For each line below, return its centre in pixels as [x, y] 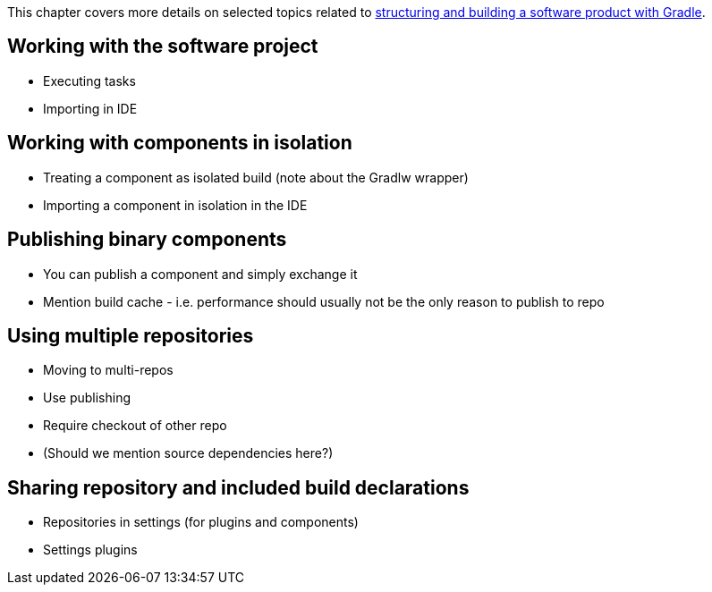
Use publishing [87, 398]
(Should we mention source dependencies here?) [188, 453]
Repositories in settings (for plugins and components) [201, 522]
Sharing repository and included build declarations [238, 487]
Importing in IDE [90, 108]
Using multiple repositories [131, 335]
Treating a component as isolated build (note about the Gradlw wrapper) [256, 177]
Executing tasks [89, 80]
